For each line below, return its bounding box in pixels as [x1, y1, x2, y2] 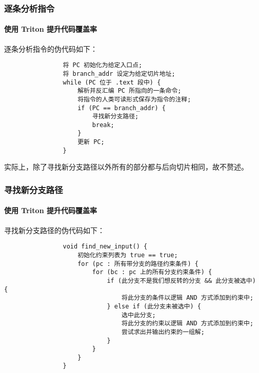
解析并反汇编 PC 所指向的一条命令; [77, 87, 182, 95]
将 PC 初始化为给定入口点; [63, 61, 143, 69]
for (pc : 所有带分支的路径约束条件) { [77, 260, 198, 267]
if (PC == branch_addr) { [77, 104, 166, 112]
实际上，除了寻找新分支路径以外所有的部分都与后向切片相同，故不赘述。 [4, 161, 248, 172]
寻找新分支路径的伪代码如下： [4, 224, 105, 235]
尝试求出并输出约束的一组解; [122, 328, 205, 336]
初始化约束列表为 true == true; [77, 251, 178, 259]
